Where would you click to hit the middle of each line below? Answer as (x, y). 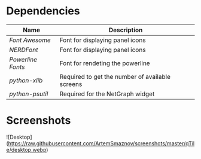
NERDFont (24, 50)
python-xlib (26, 80)
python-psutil (29, 94)
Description (126, 30)
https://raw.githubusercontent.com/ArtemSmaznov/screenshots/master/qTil (101, 143)
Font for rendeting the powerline (105, 63)
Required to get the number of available (115, 77)
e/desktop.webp (26, 149)
